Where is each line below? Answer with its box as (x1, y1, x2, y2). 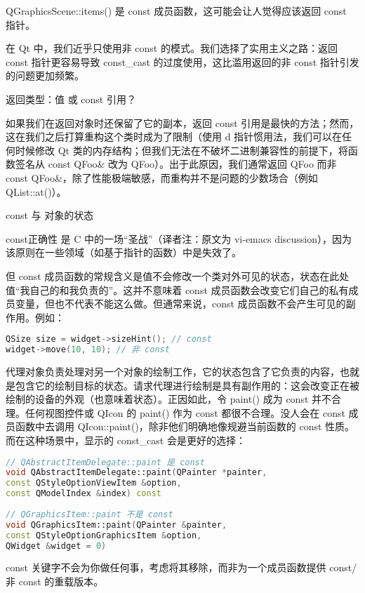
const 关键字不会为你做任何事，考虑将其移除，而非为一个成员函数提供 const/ (6, 560, 357, 575)
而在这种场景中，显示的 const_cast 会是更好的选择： (6, 433, 246, 447)
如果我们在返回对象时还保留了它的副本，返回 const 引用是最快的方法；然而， (6, 115, 359, 130)
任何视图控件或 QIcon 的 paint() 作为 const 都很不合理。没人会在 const (25, 405, 345, 420)
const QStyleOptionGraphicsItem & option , (6, 530, 202, 540)
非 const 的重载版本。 (6, 574, 104, 589)
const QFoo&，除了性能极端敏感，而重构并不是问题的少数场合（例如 (6, 170, 318, 185)
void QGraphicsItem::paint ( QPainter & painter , (6, 519, 227, 530)
